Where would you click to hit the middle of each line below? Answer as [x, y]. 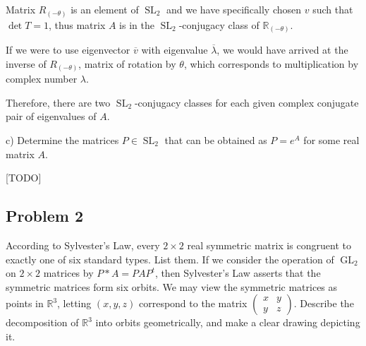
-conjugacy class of [219, 24]
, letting [74, 303]
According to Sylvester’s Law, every [83, 245]
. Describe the [324, 303]
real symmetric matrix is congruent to [269, 245]
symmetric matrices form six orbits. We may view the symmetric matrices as [172, 286]
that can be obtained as [216, 139]
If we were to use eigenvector [68, 50]
